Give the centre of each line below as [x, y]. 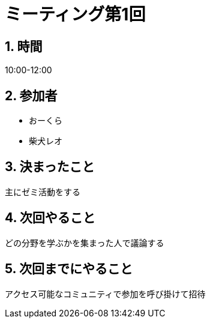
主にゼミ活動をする [43, 192]
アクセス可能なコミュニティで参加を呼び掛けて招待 [105, 294]
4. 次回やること [50, 218]
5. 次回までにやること [69, 269]
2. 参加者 [31, 95]
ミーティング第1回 [75, 14]
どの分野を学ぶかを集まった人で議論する [85, 243]
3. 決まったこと [50, 167]
